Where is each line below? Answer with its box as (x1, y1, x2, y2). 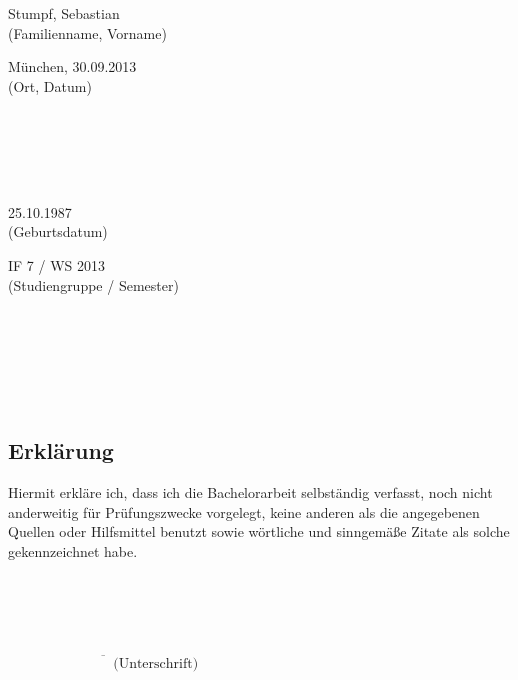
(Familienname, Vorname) (8, 22, 167, 43)
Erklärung (8, 435, 114, 466)
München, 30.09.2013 (8, 56, 137, 77)
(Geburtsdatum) (8, 221, 108, 242)
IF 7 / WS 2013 (8, 254, 106, 275)
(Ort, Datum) (8, 75, 92, 96)
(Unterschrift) (113, 657, 199, 672)
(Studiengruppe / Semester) (8, 274, 179, 295)
